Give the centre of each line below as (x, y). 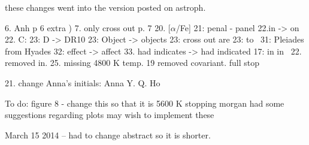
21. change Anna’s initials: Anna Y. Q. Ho (83, 82)
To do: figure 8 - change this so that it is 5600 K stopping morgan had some (145, 103)
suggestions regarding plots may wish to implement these (110, 115)
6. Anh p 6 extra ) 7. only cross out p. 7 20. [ (88, 27)
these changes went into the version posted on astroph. (105, 7)
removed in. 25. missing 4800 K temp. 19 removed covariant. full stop (132, 63)
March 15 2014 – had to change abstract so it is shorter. (108, 135)
